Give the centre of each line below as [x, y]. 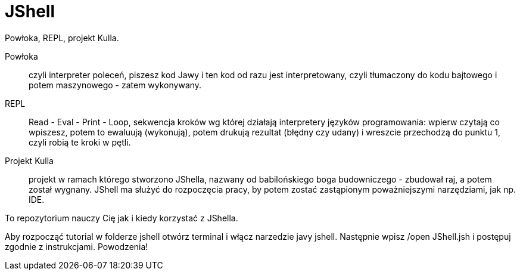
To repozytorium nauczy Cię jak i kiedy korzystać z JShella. [122, 218]
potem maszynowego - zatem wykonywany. [115, 85]
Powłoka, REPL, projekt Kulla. [62, 38]
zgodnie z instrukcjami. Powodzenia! [77, 246]
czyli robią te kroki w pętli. [80, 142]
